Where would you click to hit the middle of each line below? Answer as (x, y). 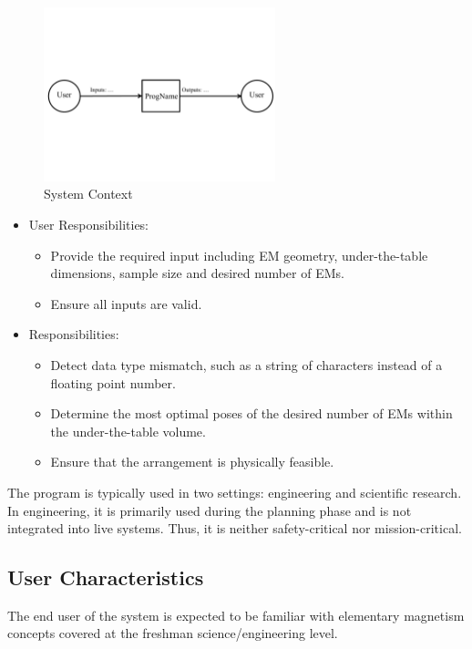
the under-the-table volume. (128, 431)
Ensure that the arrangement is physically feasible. (192, 462)
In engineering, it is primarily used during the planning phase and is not (210, 510)
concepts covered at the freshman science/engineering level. (173, 633)
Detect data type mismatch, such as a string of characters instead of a (246, 364)
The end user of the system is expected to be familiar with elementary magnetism (236, 615)
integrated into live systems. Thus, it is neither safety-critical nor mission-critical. (235, 528)
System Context (88, 194)
